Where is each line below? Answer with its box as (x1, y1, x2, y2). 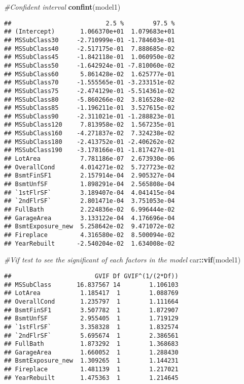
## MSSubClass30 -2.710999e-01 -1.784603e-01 (4, 36, 175, 44)
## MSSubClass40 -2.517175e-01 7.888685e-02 (4, 45, 175, 52)
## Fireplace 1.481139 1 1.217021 (4, 366, 179, 373)
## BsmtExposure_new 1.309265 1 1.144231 (4, 357, 179, 365)
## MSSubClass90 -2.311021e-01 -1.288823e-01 (4, 112, 175, 120)
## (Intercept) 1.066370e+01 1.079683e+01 (4, 28, 175, 36)
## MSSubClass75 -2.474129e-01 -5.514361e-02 (4, 87, 175, 95)
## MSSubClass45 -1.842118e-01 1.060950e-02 (4, 53, 175, 61)
